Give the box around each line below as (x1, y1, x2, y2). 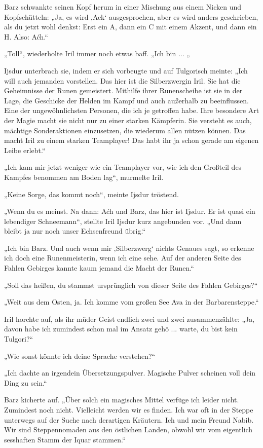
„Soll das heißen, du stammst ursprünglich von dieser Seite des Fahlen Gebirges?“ (4, 279, 258, 290)
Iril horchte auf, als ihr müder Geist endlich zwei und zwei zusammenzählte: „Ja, (4, 313, 255, 324)
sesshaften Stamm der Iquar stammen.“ (4, 434, 126, 444)
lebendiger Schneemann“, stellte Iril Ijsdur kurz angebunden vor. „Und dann (4, 215, 242, 226)
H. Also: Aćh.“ (4, 31, 48, 42)
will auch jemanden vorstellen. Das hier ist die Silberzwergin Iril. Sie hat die (4, 75, 241, 86)
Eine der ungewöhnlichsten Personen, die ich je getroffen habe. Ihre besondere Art (4, 105, 259, 116)
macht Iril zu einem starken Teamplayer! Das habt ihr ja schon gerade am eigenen (4, 135, 259, 145)
